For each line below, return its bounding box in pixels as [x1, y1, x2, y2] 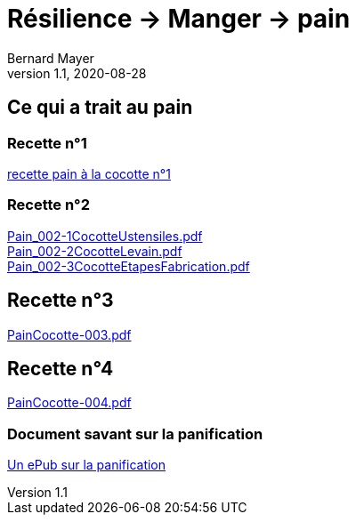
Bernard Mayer [7, 50, 94, 66]
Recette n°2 [7, 196, 90, 214]
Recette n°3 [7, 289, 114, 312]
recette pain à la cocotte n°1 [7, 165, 171, 181]
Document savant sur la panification [7, 424, 263, 443]
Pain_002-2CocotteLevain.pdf [7, 243, 182, 259]
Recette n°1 [7, 133, 87, 152]
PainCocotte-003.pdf [7, 326, 132, 342]
